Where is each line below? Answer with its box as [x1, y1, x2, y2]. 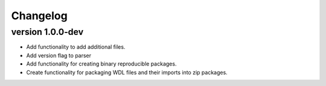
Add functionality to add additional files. [26, 43, 126, 51]
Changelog [11, 9, 68, 22]
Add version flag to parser [26, 52, 92, 59]
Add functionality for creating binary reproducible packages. [26, 60, 177, 67]
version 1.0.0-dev [11, 26, 84, 37]
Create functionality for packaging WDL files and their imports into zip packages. [26, 69, 228, 76]
